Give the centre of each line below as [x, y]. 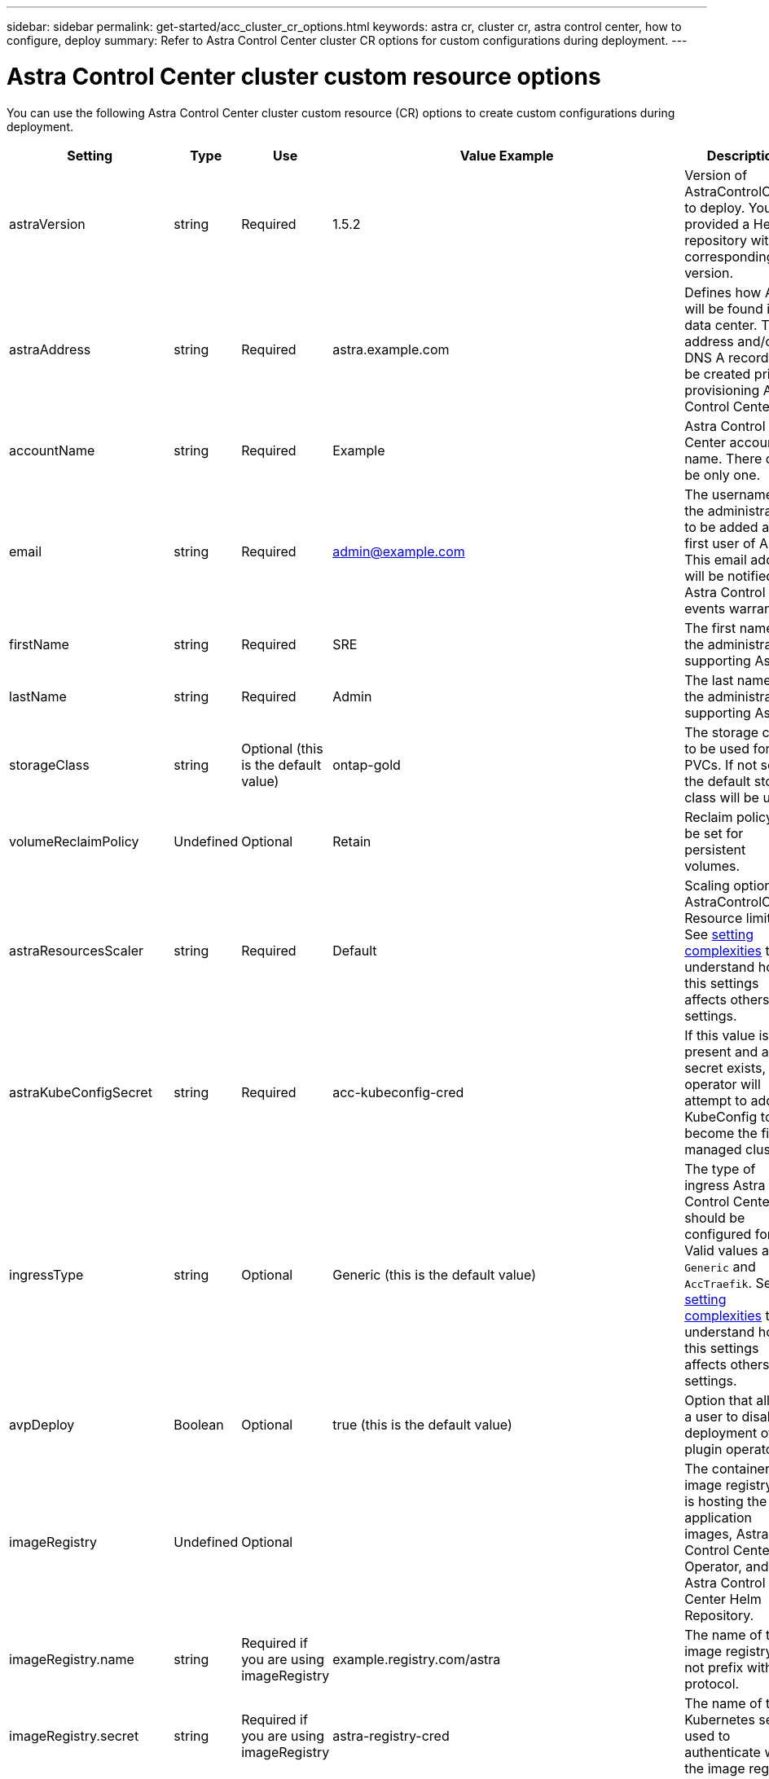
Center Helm [723, 1599]
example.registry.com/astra [417, 1659]
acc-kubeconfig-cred [398, 1092]
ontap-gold [367, 764]
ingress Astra [725, 1185]
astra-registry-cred [391, 1735]
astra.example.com [391, 349]
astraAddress [50, 349]
